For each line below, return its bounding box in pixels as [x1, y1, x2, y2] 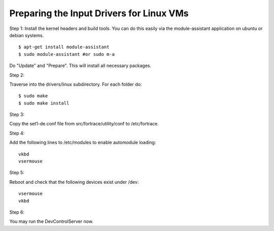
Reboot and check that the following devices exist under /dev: [9, 179, 139, 185]
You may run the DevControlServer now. [9, 218, 94, 224]
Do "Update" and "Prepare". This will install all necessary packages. [9, 62, 152, 69]
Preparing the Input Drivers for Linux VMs [9, 8, 189, 19]
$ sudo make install [18, 100, 70, 106]
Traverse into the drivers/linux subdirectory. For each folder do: [9, 81, 142, 87]
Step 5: [9, 170, 25, 176]
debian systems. [9, 32, 44, 38]
